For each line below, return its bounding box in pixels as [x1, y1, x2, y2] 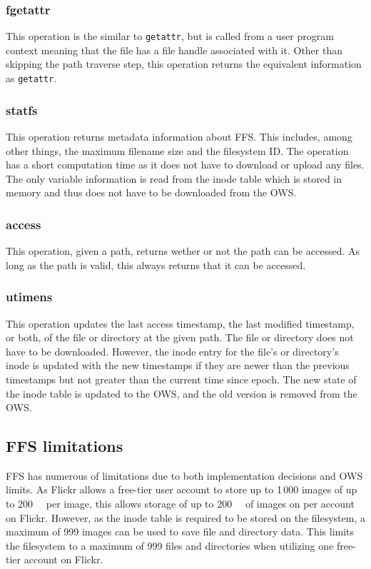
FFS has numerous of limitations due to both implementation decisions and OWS [6, 468, 363, 483]
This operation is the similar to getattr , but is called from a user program [6, 29, 334, 44]
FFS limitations [6, 435, 123, 457]
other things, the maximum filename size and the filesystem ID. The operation [6, 143, 349, 158]
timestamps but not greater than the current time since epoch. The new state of [6, 371, 357, 386]
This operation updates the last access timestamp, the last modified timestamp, [6, 316, 355, 331]
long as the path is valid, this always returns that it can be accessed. [6, 257, 306, 272]
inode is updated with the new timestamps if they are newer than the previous [6, 358, 350, 373]
